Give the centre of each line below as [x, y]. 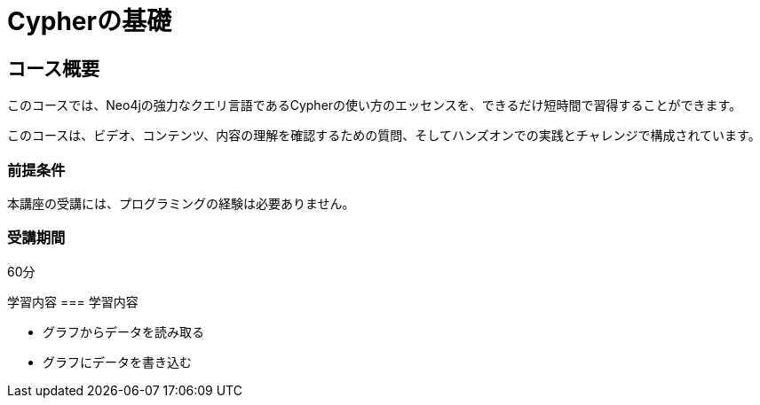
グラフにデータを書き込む [117, 362]
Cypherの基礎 [89, 21]
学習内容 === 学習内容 [73, 301]
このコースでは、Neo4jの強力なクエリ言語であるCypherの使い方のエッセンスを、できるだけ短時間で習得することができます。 [375, 105]
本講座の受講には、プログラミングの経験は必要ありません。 [181, 203]
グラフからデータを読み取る [123, 331]
